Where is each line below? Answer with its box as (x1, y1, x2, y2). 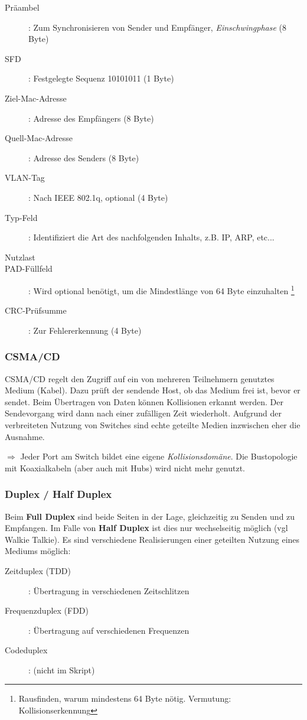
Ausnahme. (5, 430, 45, 442)
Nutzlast (5, 250, 35, 263)
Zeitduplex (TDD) (5, 564, 71, 576)
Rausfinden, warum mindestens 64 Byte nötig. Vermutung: (18, 692, 231, 705)
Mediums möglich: (5, 545, 71, 557)
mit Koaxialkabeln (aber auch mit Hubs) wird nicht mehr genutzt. (5, 461, 245, 474)
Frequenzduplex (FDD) (5, 604, 89, 617)
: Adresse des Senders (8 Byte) (28, 151, 139, 164)
